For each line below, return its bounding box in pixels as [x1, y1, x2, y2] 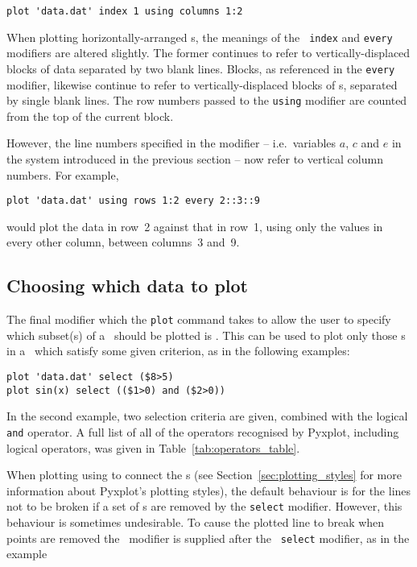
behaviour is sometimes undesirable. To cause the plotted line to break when [6, 514, 385, 531]
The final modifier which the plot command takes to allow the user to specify [6, 311, 391, 328]
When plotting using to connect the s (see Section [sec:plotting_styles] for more [6, 466, 402, 483]
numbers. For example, [6, 166, 119, 183]
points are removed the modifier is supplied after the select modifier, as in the [6, 529, 410, 546]
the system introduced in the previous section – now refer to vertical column [6, 151, 383, 167]
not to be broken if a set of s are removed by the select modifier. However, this [6, 498, 403, 515]
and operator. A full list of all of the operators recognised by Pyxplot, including [6, 423, 399, 440]
